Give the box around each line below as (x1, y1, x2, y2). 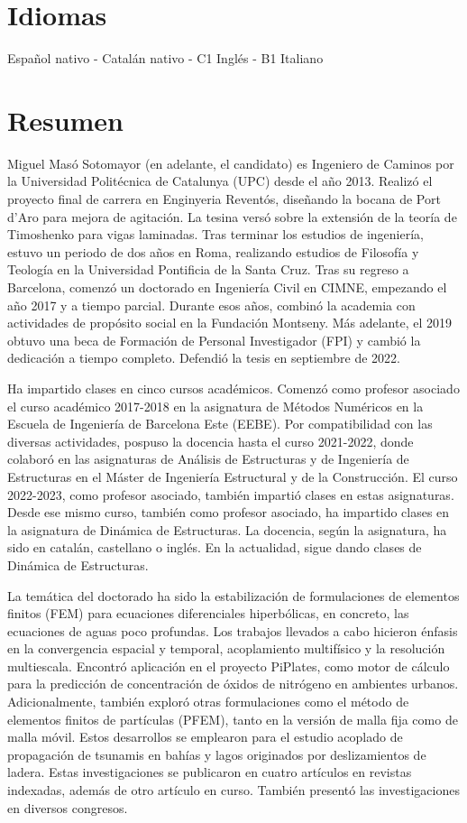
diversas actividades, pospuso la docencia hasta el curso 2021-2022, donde (7, 431, 414, 450)
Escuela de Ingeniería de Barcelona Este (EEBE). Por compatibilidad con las (7, 414, 433, 433)
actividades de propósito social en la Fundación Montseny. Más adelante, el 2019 (7, 313, 452, 332)
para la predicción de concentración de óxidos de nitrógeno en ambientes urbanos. (7, 674, 459, 693)
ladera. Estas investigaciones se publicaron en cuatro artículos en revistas (7, 763, 412, 781)
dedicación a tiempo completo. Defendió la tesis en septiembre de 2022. (7, 348, 400, 367)
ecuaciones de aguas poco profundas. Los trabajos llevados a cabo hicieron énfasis (7, 621, 458, 640)
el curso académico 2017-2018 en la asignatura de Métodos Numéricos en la (7, 396, 424, 415)
